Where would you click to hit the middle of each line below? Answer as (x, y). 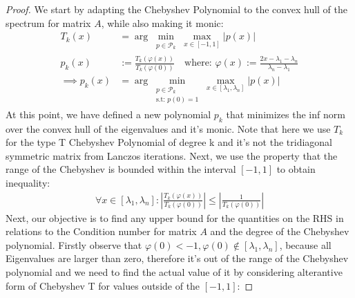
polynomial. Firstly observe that (74, 244)
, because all (305, 244)
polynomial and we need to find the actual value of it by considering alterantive (174, 271)
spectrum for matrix (48, 22)
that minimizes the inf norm (286, 114)
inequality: (28, 182)
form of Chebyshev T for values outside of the (103, 285)
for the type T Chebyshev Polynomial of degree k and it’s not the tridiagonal (169, 142)
